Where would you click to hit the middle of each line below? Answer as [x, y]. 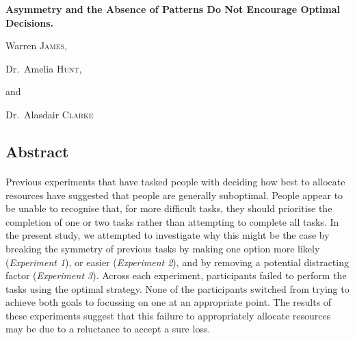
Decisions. [29, 22]
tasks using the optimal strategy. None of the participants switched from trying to [177, 288]
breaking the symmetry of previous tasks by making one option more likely [163, 248]
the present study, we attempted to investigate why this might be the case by [168, 235]
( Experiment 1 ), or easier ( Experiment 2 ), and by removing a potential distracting [177, 262]
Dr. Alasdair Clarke [50, 114]
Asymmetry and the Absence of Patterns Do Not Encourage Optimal [173, 9]
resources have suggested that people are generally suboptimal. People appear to [174, 195]
